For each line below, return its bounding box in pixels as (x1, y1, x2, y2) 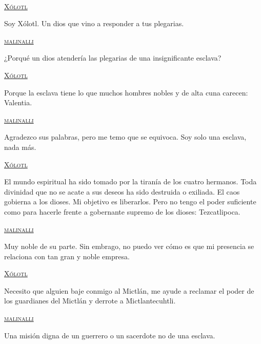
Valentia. (4, 97, 32, 108)
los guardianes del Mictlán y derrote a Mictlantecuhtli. (4, 295, 176, 306)
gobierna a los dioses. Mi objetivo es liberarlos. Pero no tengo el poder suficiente (4, 196, 256, 207)
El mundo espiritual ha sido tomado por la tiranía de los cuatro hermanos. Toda (4, 176, 257, 187)
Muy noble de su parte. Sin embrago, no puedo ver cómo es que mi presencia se (4, 241, 254, 252)
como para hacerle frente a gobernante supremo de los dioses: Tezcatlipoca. (4, 206, 240, 217)
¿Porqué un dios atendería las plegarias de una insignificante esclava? (4, 52, 222, 63)
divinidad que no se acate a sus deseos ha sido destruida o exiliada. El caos (4, 186, 240, 197)
